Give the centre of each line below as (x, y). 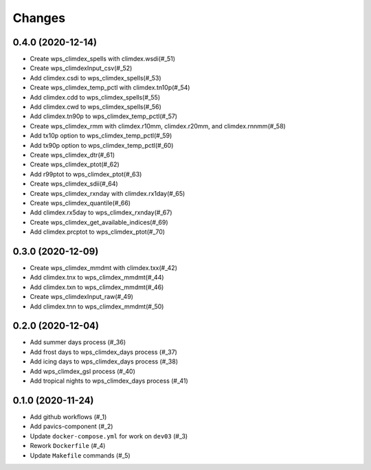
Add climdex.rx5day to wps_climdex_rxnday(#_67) (101, 212)
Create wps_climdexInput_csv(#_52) (81, 68)
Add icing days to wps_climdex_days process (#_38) (104, 361)
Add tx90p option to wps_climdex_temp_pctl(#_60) (102, 145)
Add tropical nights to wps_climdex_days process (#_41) (109, 381)
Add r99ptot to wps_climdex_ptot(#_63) (86, 174)
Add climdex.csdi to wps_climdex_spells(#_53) (95, 78)
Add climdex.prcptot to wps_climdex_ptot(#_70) (97, 232)
